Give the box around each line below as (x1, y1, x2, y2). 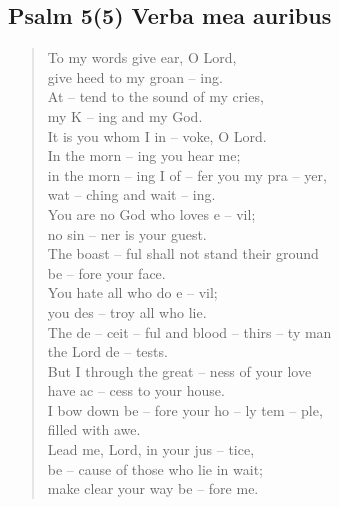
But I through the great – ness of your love (47, 360, 312, 381)
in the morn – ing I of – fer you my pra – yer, (47, 164, 327, 185)
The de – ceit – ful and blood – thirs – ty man (47, 321, 332, 342)
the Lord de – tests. (47, 341, 168, 362)
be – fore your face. (47, 262, 166, 283)
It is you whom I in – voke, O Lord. (47, 125, 267, 146)
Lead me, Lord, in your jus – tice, (47, 439, 255, 460)
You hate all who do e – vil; (47, 282, 218, 303)
